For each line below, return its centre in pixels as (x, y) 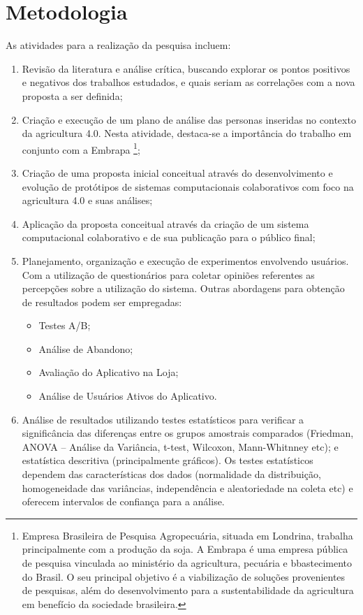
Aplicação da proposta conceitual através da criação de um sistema (165, 223)
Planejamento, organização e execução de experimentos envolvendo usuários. (185, 260)
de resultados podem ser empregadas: (102, 302)
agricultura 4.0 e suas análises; (87, 200)
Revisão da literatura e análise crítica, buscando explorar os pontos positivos (186, 68)
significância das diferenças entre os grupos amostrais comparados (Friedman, (188, 433)
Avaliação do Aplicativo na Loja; (109, 372)
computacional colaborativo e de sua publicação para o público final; (169, 237)
